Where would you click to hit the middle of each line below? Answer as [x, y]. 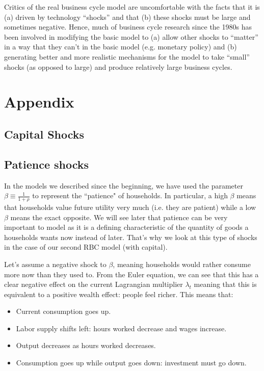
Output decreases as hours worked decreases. [86, 345]
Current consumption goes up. [63, 311]
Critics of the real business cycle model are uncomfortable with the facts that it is [132, 7]
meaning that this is [225, 284]
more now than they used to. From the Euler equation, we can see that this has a [131, 274]
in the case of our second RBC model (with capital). [86, 247]
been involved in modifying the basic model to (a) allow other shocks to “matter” [131, 36]
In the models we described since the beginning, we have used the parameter [124, 185]
